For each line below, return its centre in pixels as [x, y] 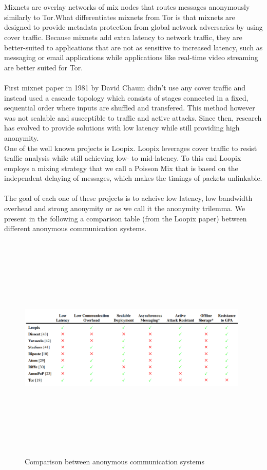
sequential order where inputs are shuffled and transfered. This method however [130, 108]
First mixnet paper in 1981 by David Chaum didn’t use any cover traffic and [125, 87]
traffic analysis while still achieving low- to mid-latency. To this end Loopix [123, 158]
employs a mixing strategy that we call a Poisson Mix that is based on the [121, 168]
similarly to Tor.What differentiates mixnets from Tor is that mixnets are [120, 17]
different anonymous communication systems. [75, 228]
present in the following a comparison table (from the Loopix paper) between [126, 218]
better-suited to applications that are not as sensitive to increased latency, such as [133, 47]
